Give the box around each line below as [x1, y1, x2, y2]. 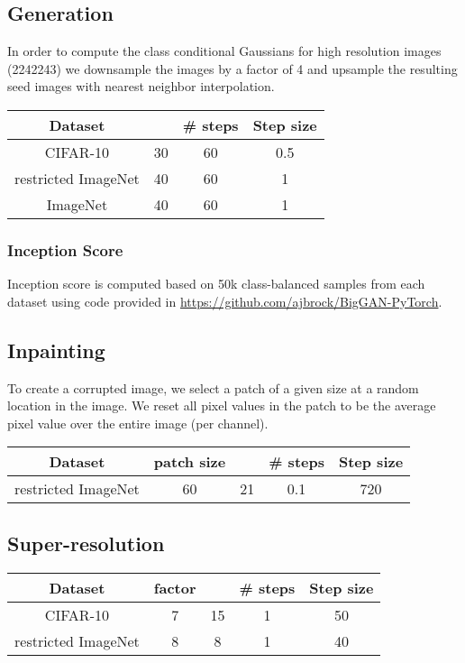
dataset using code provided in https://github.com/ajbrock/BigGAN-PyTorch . [7, 291, 442, 310]
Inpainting [7, 336, 105, 364]
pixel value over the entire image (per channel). [7, 413, 269, 432]
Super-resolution [7, 529, 165, 557]
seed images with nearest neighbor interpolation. [7, 77, 275, 96]
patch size [153, 451, 226, 473]
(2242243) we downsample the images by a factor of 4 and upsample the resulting [7, 59, 458, 78]
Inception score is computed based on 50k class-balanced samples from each [7, 274, 425, 293]
